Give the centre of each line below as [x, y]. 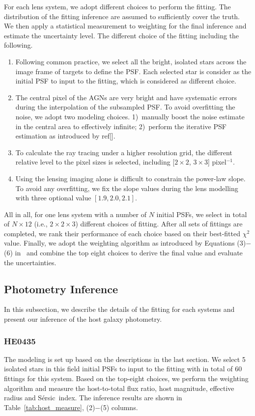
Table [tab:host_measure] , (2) [50, 407]
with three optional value [53, 198]
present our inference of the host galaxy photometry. [83, 319]
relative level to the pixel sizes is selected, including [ [95, 162]
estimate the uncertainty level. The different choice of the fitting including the [122, 35]
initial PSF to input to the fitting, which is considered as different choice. [126, 81]
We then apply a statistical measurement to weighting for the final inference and [125, 26]
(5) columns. [119, 407]
